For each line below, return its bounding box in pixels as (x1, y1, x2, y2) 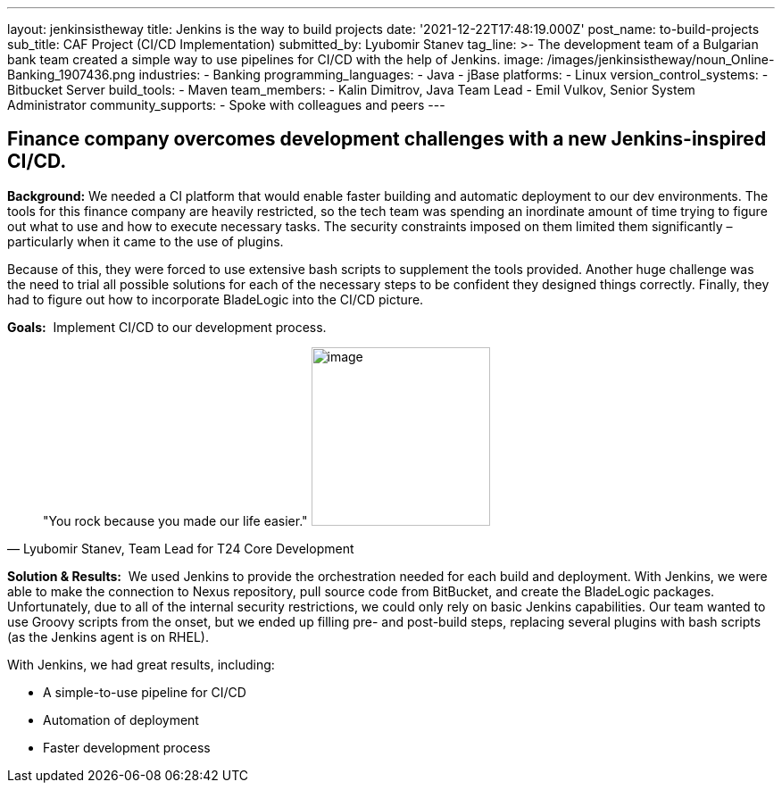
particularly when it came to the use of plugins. (7, 233, 284, 249)
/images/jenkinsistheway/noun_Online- (546, 52, 775, 67)
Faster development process (43, 739, 211, 755)
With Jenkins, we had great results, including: (7, 656, 275, 672)
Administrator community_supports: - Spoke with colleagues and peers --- (7, 97, 445, 112)
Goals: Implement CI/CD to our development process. (7, 319, 327, 335)
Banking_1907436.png (7, 67, 136, 82)
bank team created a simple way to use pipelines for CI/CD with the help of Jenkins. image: (7, 52, 544, 67)
